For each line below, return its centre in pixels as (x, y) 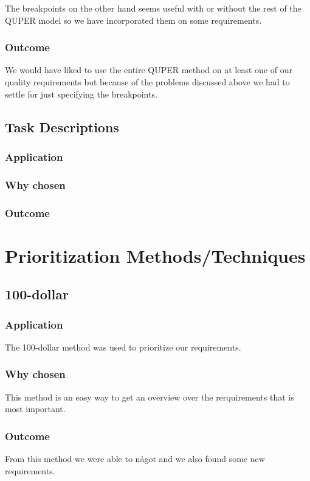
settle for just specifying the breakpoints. (81, 94)
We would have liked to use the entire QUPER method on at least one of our (149, 70)
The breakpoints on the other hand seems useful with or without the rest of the (153, 8)
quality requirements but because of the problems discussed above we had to (147, 82)
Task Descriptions (62, 126)
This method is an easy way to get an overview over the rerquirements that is (150, 397)
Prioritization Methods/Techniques (155, 255)
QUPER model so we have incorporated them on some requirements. (133, 20)
